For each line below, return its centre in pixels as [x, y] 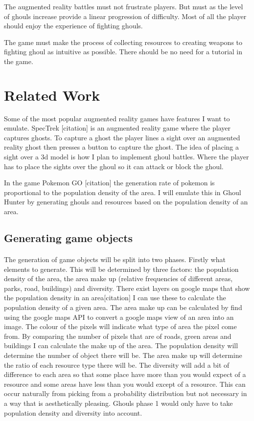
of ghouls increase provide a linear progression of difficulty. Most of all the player [125, 16]
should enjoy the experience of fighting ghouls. [73, 26]
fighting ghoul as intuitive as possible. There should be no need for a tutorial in [123, 52]
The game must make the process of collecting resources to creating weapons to [123, 42]
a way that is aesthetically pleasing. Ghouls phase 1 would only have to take [118, 403]
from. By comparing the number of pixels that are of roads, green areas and [118, 336]
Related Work [52, 95]
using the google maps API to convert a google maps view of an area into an [119, 317]
